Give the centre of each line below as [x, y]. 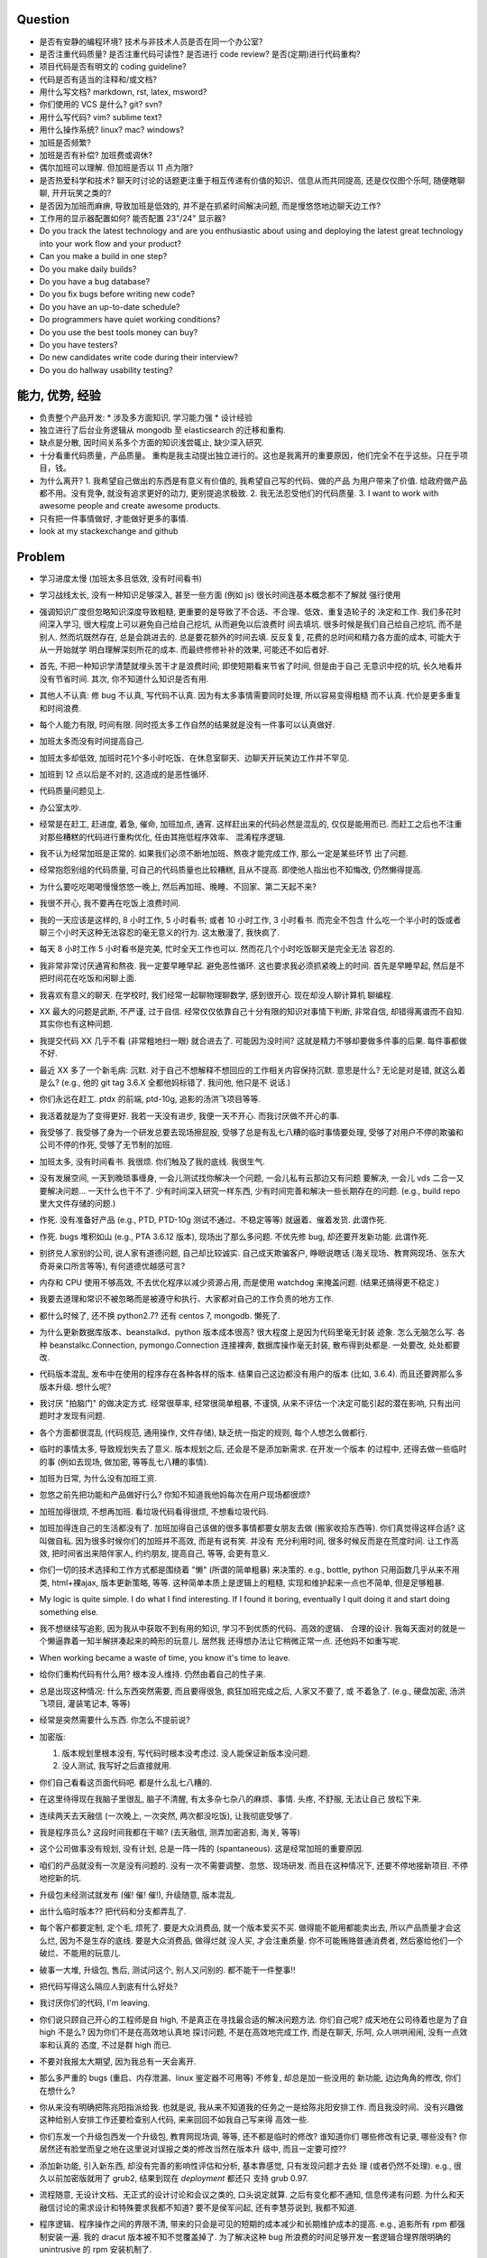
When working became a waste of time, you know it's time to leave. [165, 1657]
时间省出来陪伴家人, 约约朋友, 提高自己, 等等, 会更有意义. [164, 1553]
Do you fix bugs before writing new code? [117, 294]
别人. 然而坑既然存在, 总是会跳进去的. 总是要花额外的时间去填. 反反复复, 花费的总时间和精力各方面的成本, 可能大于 [250, 637]
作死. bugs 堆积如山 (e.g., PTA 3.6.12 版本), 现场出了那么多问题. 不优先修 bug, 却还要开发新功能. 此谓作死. [234, 1236]
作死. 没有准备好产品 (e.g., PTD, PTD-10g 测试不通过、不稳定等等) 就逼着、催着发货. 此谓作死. [213, 1220]
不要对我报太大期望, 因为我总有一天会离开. [118, 2061]
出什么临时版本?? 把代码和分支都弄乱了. [113, 1911]
